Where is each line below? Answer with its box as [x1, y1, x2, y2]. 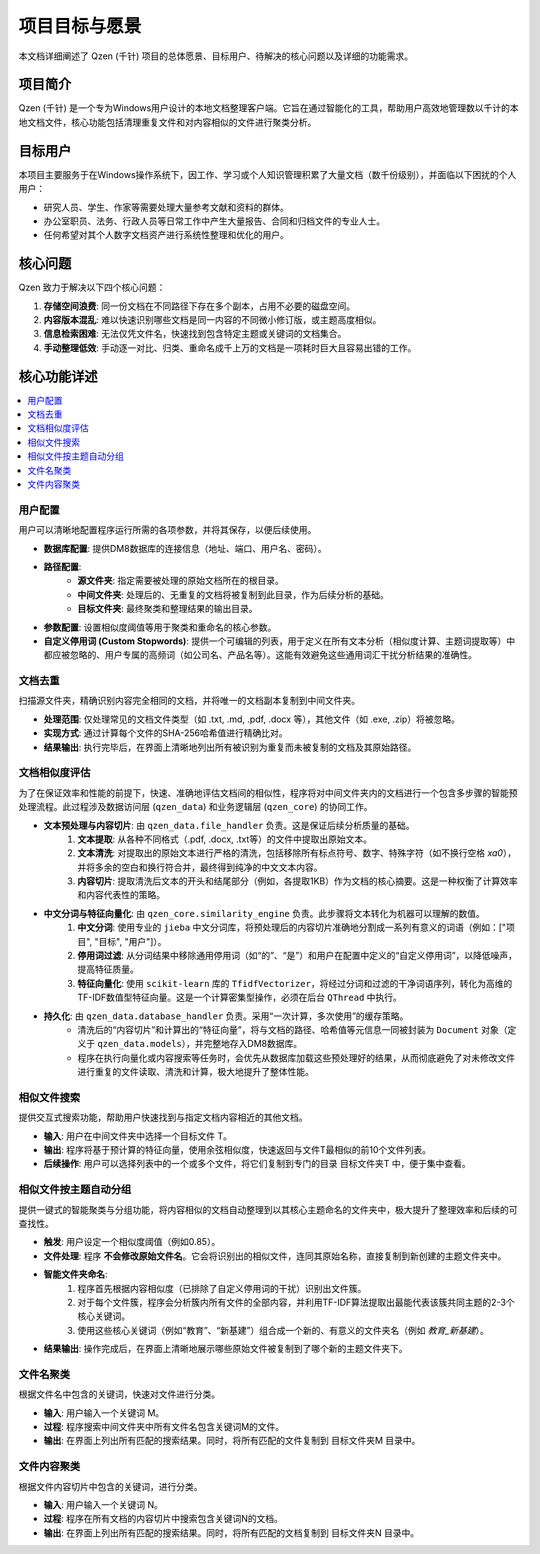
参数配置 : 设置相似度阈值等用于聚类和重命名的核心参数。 [43, 621, 277, 633]
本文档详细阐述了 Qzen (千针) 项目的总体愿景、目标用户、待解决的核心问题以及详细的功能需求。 [18, 50, 414, 62]
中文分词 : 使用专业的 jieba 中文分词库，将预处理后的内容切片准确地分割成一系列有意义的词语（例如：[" [77, 921, 507, 934]
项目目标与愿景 [18, 15, 142, 37]
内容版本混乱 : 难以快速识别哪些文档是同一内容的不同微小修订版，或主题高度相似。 [43, 314, 382, 325]
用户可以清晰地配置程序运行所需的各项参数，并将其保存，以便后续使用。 [18, 524, 317, 536]
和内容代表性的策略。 [77, 889, 165, 901]
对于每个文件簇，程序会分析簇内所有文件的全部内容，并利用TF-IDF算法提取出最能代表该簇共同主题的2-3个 [77, 1296, 515, 1308]
